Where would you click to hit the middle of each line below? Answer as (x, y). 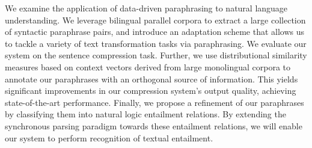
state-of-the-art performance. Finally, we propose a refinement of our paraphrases (154, 102)
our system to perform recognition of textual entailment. (109, 137)
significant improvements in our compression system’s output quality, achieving (151, 91)
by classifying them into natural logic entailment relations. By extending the (145, 114)
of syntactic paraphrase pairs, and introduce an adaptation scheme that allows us (155, 32)
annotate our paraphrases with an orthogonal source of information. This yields (151, 79)
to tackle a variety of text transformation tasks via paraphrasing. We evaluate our (156, 43)
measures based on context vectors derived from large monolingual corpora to (148, 66)
